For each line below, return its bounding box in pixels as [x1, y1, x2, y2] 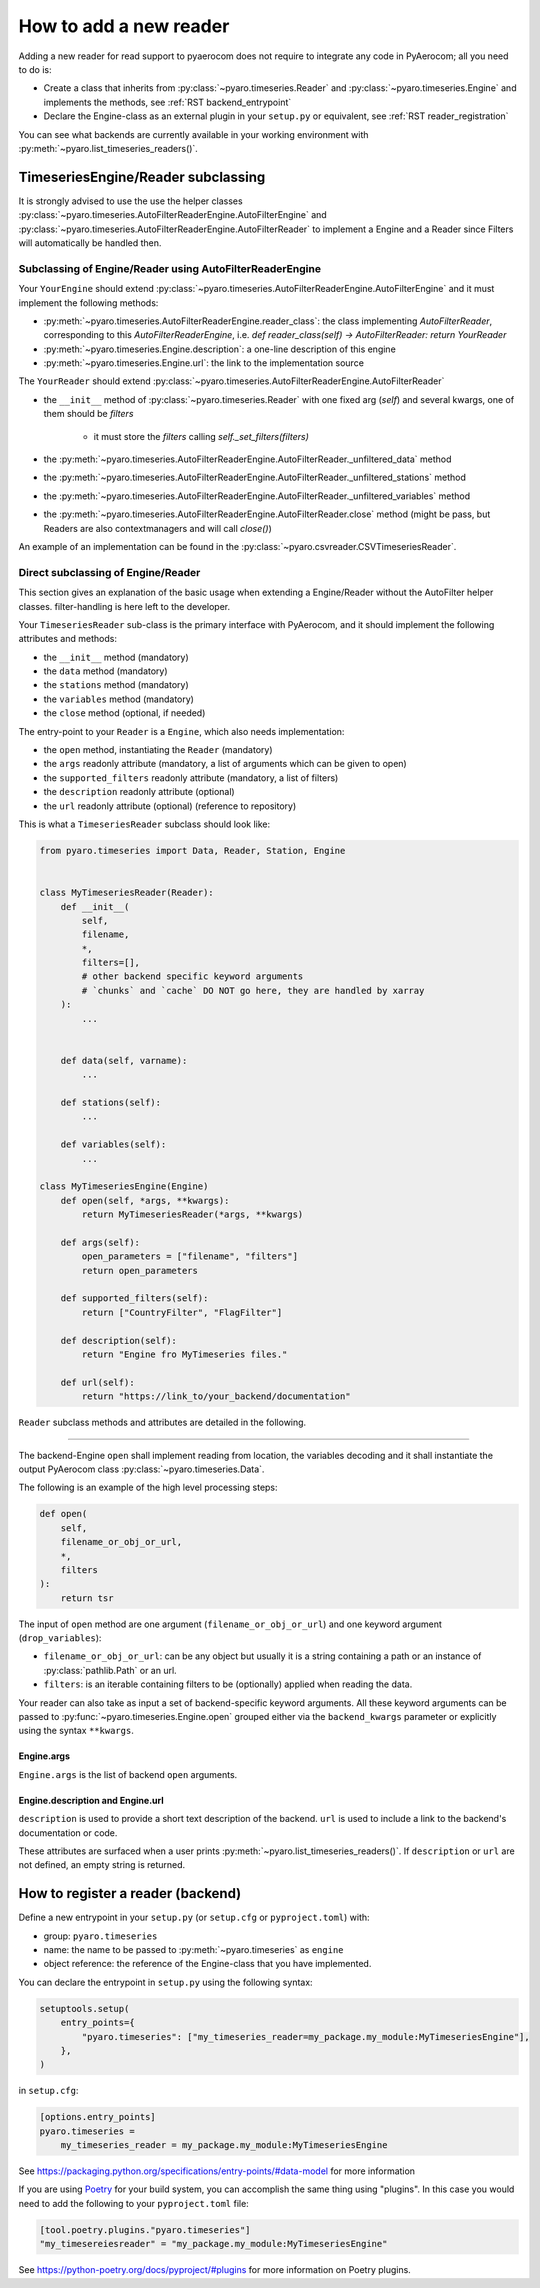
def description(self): [60, 1335, 177, 1346]
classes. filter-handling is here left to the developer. [18, 600, 231, 612]
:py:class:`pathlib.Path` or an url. [43, 1664, 177, 1676]
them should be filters [43, 408, 134, 420]
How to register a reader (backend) [18, 1885, 242, 1902]
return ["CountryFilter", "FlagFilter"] [81, 1306, 283, 1318]
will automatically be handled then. [18, 236, 162, 249]
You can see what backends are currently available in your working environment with [18, 128, 369, 140]
